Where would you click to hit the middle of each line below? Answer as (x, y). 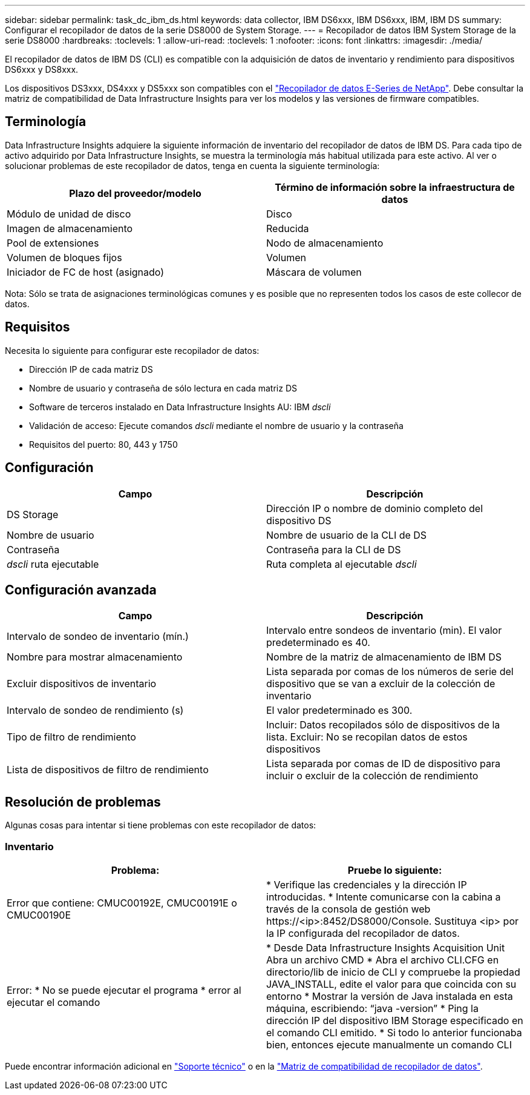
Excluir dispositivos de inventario (82, 684)
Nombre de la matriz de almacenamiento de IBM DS (384, 657)
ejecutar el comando (54, 1002)
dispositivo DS (299, 520)
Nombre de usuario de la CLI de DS (347, 535)
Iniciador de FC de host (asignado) (86, 272)
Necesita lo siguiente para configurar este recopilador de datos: (132, 350)
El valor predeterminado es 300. (339, 711)
